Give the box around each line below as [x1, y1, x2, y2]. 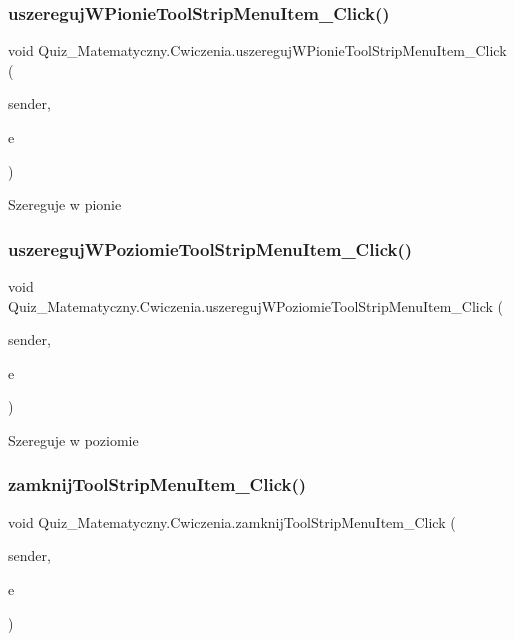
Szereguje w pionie [8, 194, 122, 215]
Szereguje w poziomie [8, 429, 139, 450]
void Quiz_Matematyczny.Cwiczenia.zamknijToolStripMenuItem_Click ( [8, 511, 456, 532]
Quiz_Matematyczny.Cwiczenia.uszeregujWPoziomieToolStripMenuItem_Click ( [8, 295, 504, 316]
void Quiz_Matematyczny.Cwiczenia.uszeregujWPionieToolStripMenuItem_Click [8, 40, 507, 61]
